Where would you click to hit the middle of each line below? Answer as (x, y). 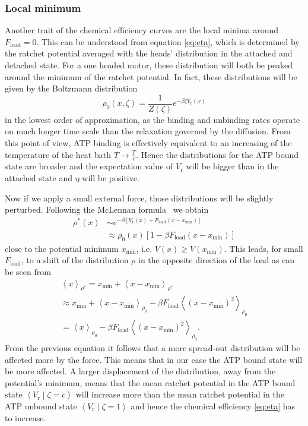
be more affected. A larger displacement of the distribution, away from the (140, 371)
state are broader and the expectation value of (89, 166)
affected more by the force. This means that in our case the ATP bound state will (154, 359)
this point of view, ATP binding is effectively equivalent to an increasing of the (148, 143)
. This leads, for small (263, 248)
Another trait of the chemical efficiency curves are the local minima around (142, 30)
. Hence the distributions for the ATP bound (217, 154)
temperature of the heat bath (58, 154)
